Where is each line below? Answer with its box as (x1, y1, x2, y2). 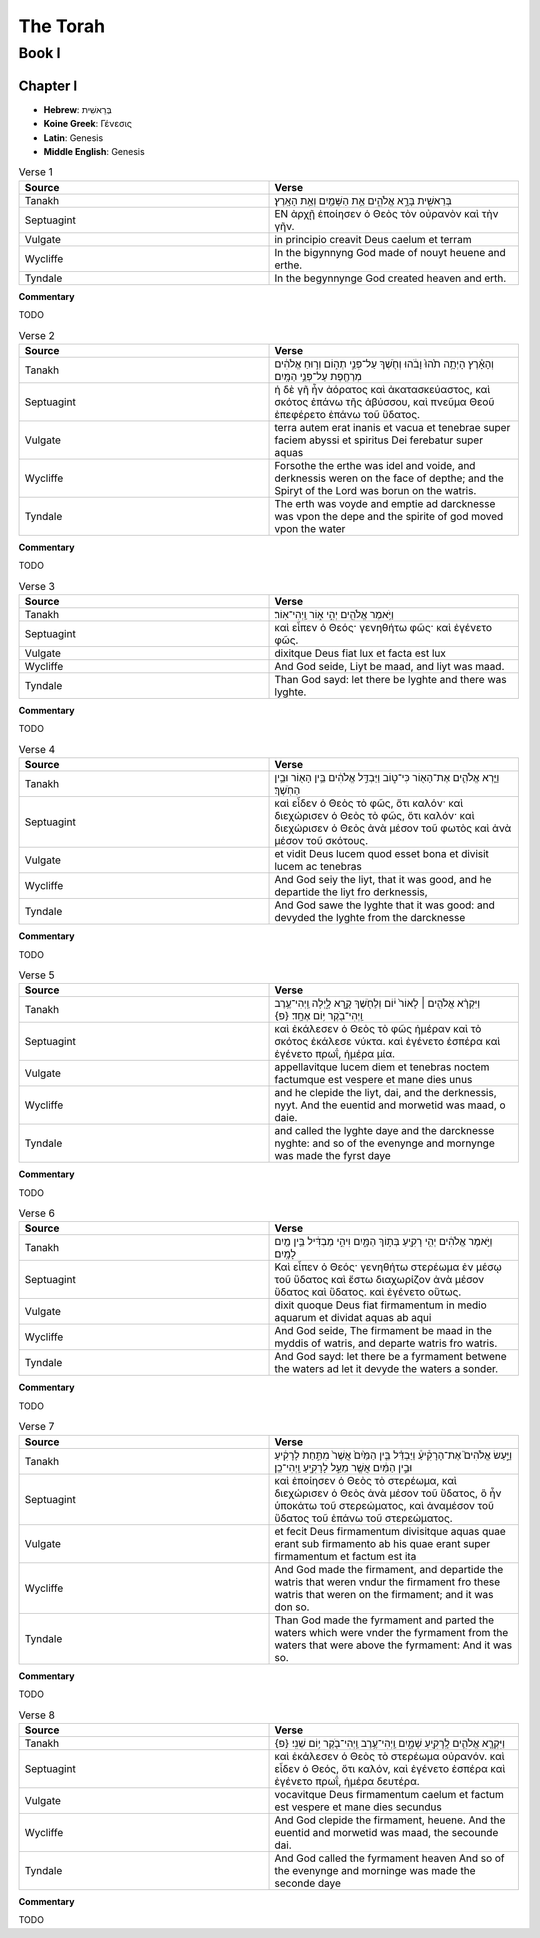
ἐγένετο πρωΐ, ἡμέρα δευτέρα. (274, 1774, 420, 1788)
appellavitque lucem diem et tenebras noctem (274, 1060, 490, 1074)
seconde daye (274, 1876, 342, 1890)
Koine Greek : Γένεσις (43, 118, 133, 130)
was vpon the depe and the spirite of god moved (274, 509, 504, 523)
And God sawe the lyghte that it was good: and (274, 898, 495, 912)
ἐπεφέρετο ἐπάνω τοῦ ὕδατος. (274, 407, 420, 421)
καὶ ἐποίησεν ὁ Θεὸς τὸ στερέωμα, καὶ (274, 1473, 457, 1487)
